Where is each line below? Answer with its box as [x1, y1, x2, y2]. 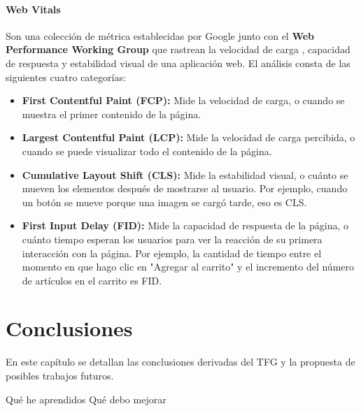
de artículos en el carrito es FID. [22, 273, 162, 287]
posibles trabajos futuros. [6, 368, 114, 383]
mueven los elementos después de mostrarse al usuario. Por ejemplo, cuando [22, 181, 348, 196]
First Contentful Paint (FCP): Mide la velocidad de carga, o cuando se [22, 93, 345, 108]
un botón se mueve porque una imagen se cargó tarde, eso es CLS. [22, 194, 307, 209]
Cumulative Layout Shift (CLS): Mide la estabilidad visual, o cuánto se [22, 167, 348, 182]
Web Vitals [6, 1, 61, 16]
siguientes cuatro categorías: [6, 69, 126, 84]
